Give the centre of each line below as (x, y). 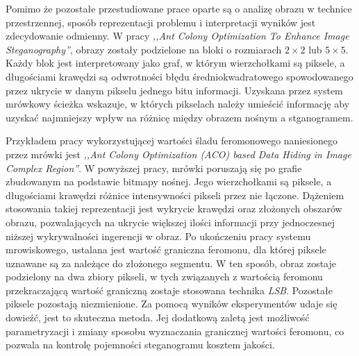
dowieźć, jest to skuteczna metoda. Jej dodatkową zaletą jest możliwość (158, 317)
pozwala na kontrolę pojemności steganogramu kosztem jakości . (140, 345)
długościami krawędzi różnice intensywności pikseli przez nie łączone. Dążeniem (175, 195)
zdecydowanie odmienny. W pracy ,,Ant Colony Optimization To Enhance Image (177, 36)
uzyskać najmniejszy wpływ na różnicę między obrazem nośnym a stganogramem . (179, 117)
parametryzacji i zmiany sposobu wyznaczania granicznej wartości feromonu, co (175, 331)
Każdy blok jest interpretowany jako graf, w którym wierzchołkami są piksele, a (175, 63)
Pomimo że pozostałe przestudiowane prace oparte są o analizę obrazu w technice (179, 8)
